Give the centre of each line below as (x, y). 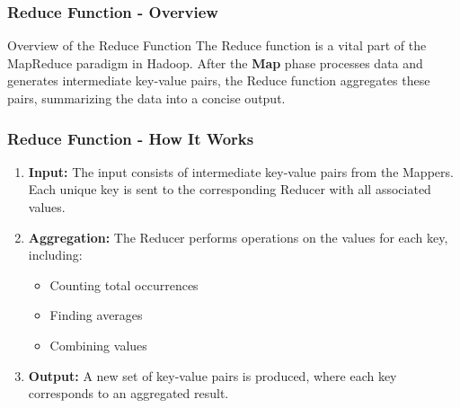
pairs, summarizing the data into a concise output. (146, 98)
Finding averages (96, 315)
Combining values (98, 345)
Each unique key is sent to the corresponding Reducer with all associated (230, 189)
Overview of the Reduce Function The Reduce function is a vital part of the (217, 45)
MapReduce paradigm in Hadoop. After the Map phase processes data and (215, 62)
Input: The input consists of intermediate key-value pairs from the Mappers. (241, 171)
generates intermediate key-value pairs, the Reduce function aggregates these (219, 80)
